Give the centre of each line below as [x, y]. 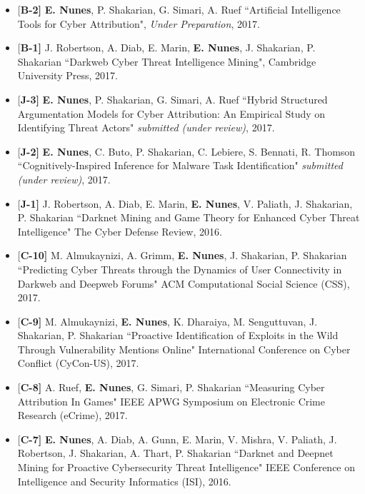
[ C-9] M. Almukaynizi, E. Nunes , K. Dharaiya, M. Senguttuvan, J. [167, 321]
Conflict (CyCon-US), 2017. [78, 363]
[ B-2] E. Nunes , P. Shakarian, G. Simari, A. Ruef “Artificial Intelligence [179, 9]
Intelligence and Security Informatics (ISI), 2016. [124, 481]
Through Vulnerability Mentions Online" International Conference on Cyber [184, 349]
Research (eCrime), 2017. [72, 415]
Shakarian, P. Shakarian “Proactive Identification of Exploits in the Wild [178, 335]
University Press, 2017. [67, 75]
